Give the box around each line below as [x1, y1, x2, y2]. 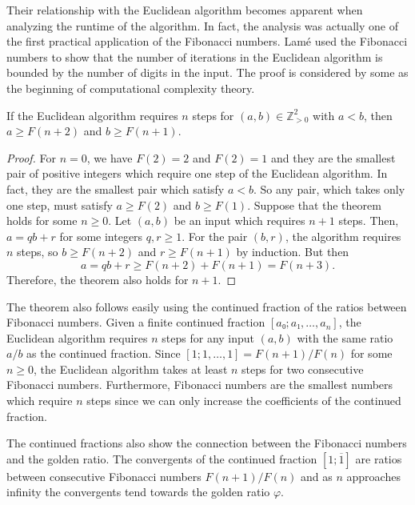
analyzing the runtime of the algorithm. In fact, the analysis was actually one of [6, 17, 398, 34]
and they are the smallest [271, 149, 396, 166]
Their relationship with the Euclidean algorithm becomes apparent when [6, 2, 363, 18]
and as [301, 467, 333, 484]
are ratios [355, 450, 402, 467]
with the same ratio [297, 329, 393, 346]
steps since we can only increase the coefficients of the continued [86, 392, 401, 409]
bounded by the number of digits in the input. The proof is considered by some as [6, 64, 409, 81]
